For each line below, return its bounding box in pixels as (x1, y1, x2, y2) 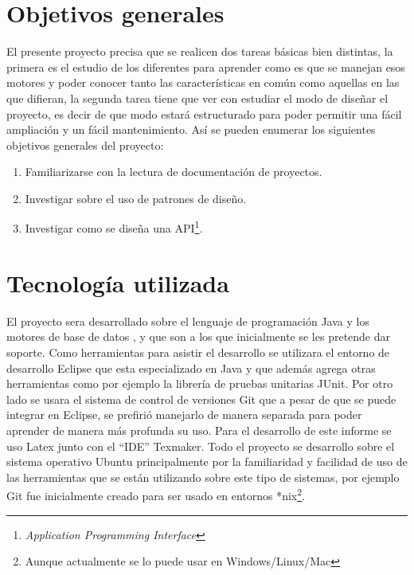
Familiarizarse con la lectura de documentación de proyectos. (25, 163, 322, 180)
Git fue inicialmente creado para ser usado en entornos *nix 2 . (6, 485, 306, 504)
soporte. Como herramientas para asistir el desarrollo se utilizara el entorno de (6, 344, 390, 361)
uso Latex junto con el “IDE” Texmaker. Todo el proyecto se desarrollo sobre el (6, 437, 395, 454)
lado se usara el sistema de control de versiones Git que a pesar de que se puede (6, 390, 396, 407)
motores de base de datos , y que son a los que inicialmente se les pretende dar (6, 328, 391, 345)
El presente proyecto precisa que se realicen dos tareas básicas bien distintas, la (6, 43, 393, 60)
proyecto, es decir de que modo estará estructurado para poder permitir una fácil (6, 105, 402, 122)
